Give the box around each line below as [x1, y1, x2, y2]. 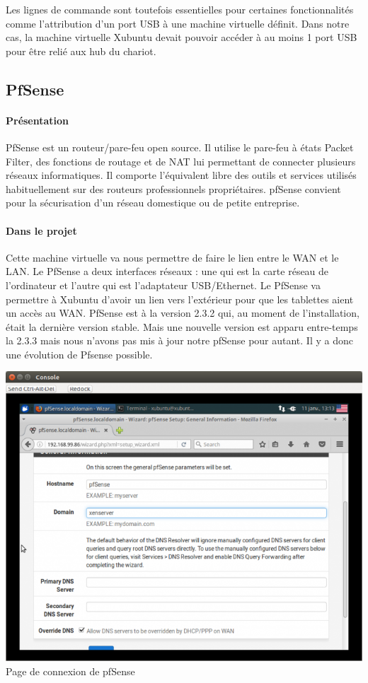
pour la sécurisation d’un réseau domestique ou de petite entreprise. [6, 195, 300, 210]
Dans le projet [6, 223, 77, 238]
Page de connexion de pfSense [6, 663, 135, 678]
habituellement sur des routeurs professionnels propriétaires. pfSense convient [6, 181, 341, 196]
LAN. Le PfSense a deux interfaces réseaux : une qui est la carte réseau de [6, 264, 329, 279]
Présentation [6, 112, 69, 127]
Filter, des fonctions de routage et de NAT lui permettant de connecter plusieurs [6, 153, 356, 168]
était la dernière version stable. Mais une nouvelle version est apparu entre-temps [6, 319, 358, 334]
